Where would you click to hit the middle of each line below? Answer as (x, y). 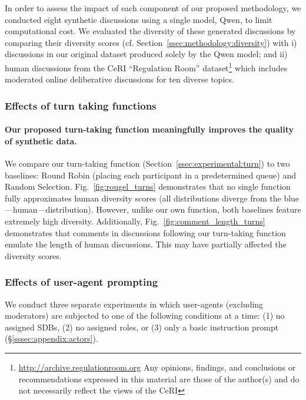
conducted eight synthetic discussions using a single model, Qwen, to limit (139, 19)
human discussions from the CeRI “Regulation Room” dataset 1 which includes (146, 67)
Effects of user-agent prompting (82, 282)
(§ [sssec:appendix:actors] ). (51, 338)
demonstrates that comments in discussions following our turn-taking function (145, 232)
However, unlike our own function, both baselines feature (199, 209)
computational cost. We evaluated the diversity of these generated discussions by (150, 31)
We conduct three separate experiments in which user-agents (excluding (134, 304)
